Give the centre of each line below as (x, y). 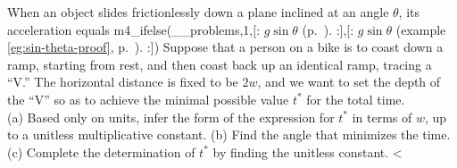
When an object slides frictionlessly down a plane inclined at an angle (198, 12)
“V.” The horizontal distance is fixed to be (123, 82)
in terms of (382, 117)
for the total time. (356, 99)
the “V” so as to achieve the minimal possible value (148, 99)
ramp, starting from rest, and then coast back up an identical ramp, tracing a (220, 64)
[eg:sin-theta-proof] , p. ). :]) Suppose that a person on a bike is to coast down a (225, 47)
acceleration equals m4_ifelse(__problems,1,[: (134, 29)
